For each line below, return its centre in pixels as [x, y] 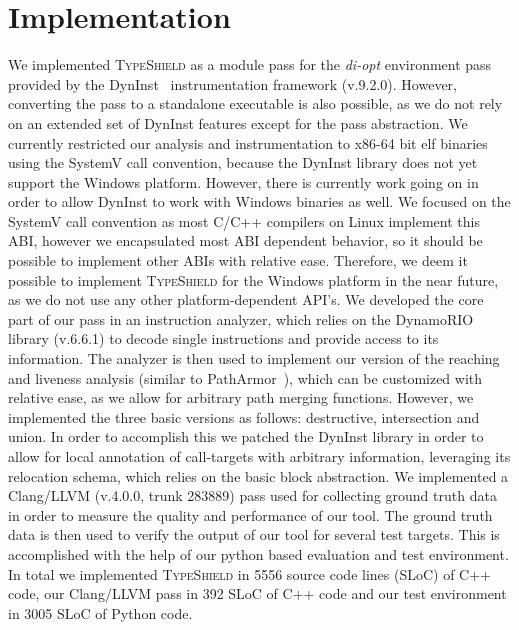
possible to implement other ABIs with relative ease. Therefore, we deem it [238, 260]
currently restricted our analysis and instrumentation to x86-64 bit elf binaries [248, 142]
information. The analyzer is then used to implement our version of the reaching [254, 358]
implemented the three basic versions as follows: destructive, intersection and [244, 416]
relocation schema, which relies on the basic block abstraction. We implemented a [258, 475]
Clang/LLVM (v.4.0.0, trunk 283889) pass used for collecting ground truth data [252, 495]
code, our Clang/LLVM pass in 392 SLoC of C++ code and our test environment [257, 593]
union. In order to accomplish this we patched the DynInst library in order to [246, 436]
